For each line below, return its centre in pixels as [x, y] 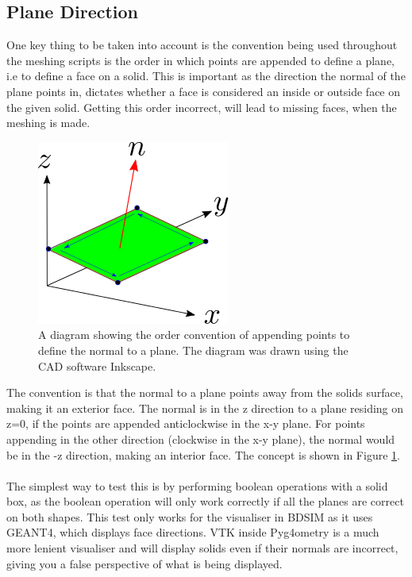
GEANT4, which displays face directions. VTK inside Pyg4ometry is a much [193, 532]
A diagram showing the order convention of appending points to [194, 335]
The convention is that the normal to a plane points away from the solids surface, [205, 392]
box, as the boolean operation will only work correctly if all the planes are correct [205, 501]
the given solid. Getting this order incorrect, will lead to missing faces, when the [202, 107]
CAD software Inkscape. [97, 365]
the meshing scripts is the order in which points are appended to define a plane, [200, 60]
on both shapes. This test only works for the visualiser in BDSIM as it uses [190, 516]
